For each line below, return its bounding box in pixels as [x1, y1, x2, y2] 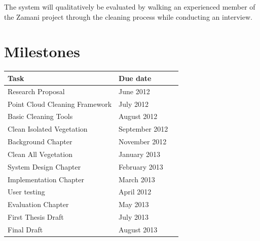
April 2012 [119, 186, 152, 197]
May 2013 [119, 199, 149, 210]
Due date [119, 72, 152, 83]
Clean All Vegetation [8, 148, 72, 159]
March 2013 [119, 174, 155, 184]
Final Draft [8, 224, 43, 234]
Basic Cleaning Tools [8, 111, 73, 122]
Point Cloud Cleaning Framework [8, 98, 112, 109]
